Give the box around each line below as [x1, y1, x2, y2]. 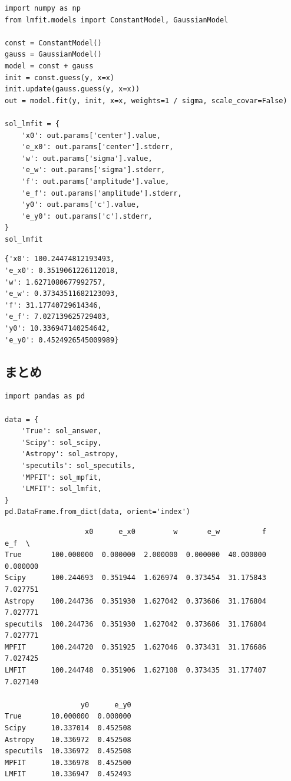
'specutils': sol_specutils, [21, 461, 135, 470]
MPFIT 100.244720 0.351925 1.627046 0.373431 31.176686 [5, 642, 266, 651]
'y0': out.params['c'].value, [21, 200, 140, 209]
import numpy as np [5, 4, 81, 12]
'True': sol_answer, [21, 427, 102, 436]
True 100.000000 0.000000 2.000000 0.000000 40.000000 [5, 551, 266, 559]
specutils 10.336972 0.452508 [5, 747, 131, 756]
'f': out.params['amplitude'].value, [21, 177, 170, 186]
